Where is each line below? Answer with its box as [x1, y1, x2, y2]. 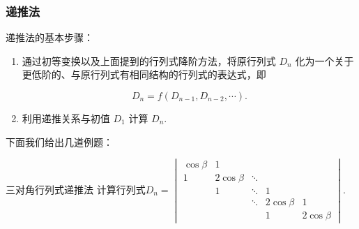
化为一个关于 [295, 53, 354, 68]
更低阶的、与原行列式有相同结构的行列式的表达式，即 [22, 67, 266, 82]
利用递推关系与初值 [22, 111, 110, 125]
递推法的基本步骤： [6, 30, 93, 45]
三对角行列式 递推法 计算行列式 [6, 182, 146, 196]
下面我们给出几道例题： [6, 134, 113, 149]
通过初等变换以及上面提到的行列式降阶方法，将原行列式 [22, 53, 276, 68]
